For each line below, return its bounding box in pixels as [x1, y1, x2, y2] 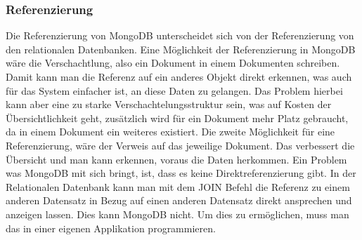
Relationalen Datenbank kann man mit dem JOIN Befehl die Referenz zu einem [6, 179, 350, 194]
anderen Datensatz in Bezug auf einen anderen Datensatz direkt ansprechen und [6, 193, 352, 208]
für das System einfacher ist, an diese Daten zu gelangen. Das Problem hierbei [6, 83, 343, 98]
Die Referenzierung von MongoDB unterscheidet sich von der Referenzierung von [6, 28, 354, 43]
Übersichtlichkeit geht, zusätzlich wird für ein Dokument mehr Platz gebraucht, [6, 110, 349, 125]
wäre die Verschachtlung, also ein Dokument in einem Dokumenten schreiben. [6, 55, 340, 70]
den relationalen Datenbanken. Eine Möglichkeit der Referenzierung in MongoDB [6, 41, 356, 56]
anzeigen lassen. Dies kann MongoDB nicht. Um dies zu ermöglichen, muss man [6, 206, 349, 221]
